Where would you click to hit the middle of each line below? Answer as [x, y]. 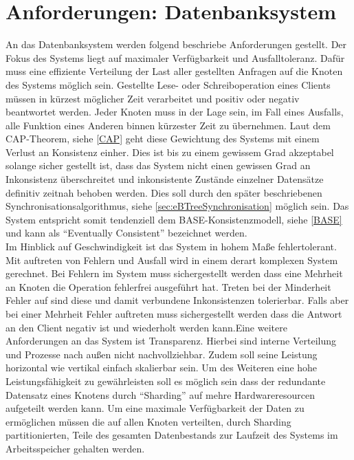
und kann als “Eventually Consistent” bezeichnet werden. [126, 233]
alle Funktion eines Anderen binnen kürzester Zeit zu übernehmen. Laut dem [168, 125]
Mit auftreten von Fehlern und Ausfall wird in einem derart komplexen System [172, 260]
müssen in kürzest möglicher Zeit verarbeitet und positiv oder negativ [153, 98]
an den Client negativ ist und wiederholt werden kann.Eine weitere [146, 327]
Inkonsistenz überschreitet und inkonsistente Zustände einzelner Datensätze [165, 179]
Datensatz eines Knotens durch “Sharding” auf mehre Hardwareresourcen [160, 394]
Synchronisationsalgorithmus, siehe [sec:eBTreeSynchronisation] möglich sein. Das [177, 206]
